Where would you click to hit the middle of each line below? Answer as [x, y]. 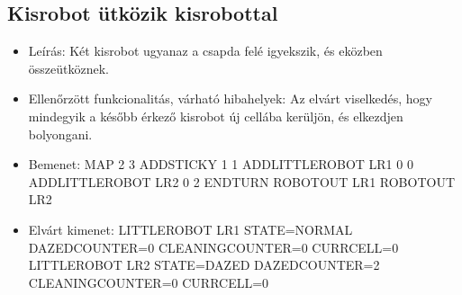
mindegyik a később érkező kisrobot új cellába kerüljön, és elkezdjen [216, 116]
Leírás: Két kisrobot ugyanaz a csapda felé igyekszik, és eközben [205, 51]
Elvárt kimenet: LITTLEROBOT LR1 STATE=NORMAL [190, 229]
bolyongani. [60, 134]
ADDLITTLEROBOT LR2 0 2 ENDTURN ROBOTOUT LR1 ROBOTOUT [242, 181]
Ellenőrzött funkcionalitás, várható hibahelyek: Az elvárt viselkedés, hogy [230, 98]
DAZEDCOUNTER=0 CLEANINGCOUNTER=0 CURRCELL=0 [213, 247]
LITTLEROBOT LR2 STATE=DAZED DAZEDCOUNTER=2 [204, 265]
